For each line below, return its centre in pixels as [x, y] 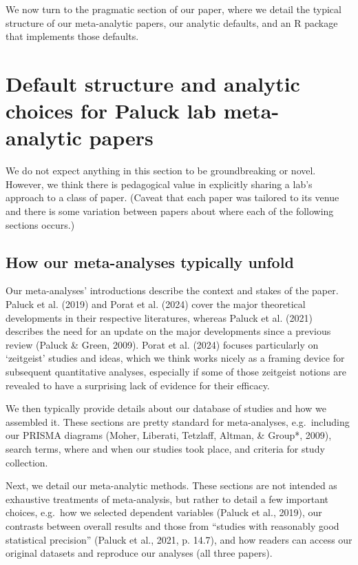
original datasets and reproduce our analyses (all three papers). [139, 553]
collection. [27, 462]
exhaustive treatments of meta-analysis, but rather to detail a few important [167, 499]
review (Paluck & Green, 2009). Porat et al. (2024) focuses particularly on [162, 344]
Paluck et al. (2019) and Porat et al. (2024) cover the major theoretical [156, 304]
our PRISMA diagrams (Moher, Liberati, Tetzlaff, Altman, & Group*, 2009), [169, 435]
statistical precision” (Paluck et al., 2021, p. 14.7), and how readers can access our [179, 539]
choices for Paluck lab [111, 111]
